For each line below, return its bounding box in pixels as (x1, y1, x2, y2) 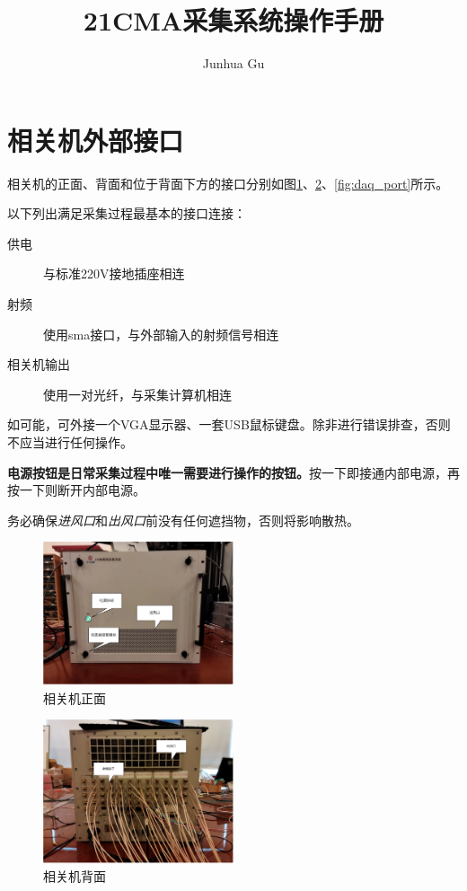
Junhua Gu (202, 54, 265, 73)
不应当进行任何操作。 (7, 433, 133, 451)
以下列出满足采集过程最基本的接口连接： (7, 204, 246, 223)
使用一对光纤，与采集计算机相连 (43, 384, 232, 403)
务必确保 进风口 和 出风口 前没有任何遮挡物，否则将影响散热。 (7, 510, 359, 529)
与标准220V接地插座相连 (43, 264, 185, 283)
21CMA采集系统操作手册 (83, 2, 384, 39)
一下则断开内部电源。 (19, 481, 145, 499)
